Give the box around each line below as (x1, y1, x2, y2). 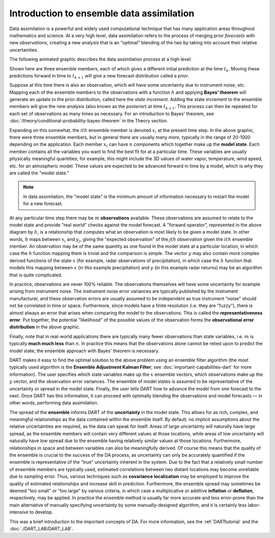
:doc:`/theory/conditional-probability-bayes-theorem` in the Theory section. (9, 118, 168, 124)
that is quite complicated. (9, 272, 63, 278)
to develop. (30, 509, 53, 515)
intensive (9, 509, 29, 515)
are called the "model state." (9, 170, 69, 176)
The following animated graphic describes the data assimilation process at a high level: (9, 56, 192, 62)
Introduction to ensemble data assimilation (9, 8, 195, 19)
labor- (248, 502, 261, 508)
